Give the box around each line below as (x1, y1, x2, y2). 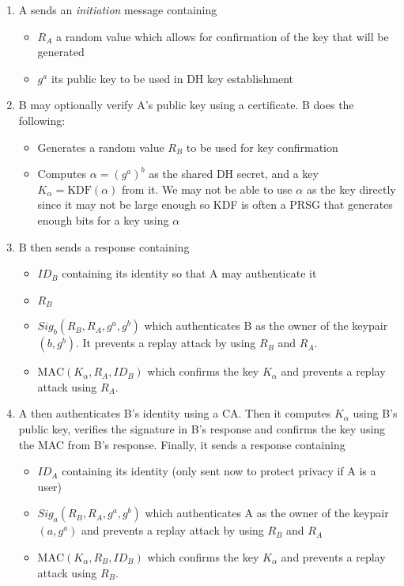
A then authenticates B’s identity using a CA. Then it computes (18, 405, 331, 422)
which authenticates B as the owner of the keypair (144, 317, 388, 334)
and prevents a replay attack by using (81, 522, 264, 539)
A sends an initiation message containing (18, 2, 217, 17)
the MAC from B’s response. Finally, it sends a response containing (18, 436, 345, 452)
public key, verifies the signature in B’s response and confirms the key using (18, 420, 386, 437)
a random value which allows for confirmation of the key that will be (56, 28, 389, 44)
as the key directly (306, 180, 396, 197)
